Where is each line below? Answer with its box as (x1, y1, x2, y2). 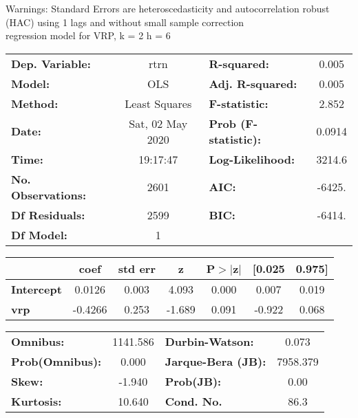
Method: (11, 95, 59, 111)
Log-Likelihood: (209, 151, 295, 167)
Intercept (11, 280, 62, 297)
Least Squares (125, 95, 192, 111)
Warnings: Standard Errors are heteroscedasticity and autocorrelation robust (6, 1, 330, 15)
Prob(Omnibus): (11, 353, 102, 369)
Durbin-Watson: (165, 333, 254, 349)
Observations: (11, 186, 87, 203)
